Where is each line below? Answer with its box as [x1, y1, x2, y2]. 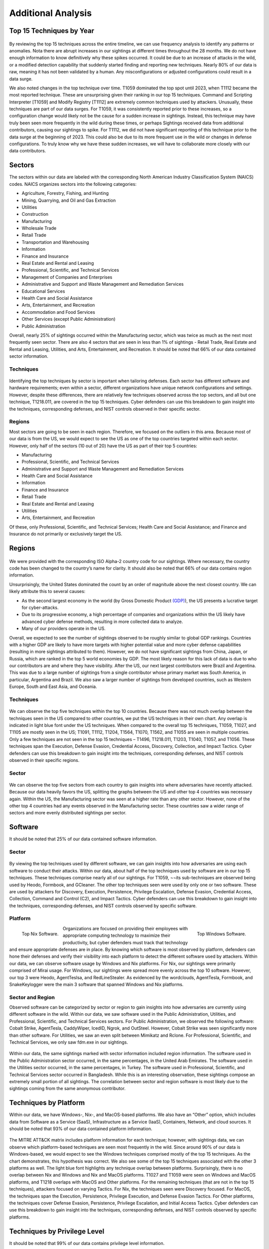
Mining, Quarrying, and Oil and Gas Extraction [21, 197, 116, 203]
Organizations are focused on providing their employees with [62, 925, 188, 931]
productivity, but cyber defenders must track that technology [62, 939, 188, 945]
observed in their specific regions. [9, 757, 80, 763]
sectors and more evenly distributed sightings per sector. [9, 810, 127, 816]
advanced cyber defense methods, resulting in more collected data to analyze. [21, 619, 183, 624]
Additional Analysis [9, 7, 92, 18]
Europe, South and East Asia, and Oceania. [9, 683, 97, 689]
